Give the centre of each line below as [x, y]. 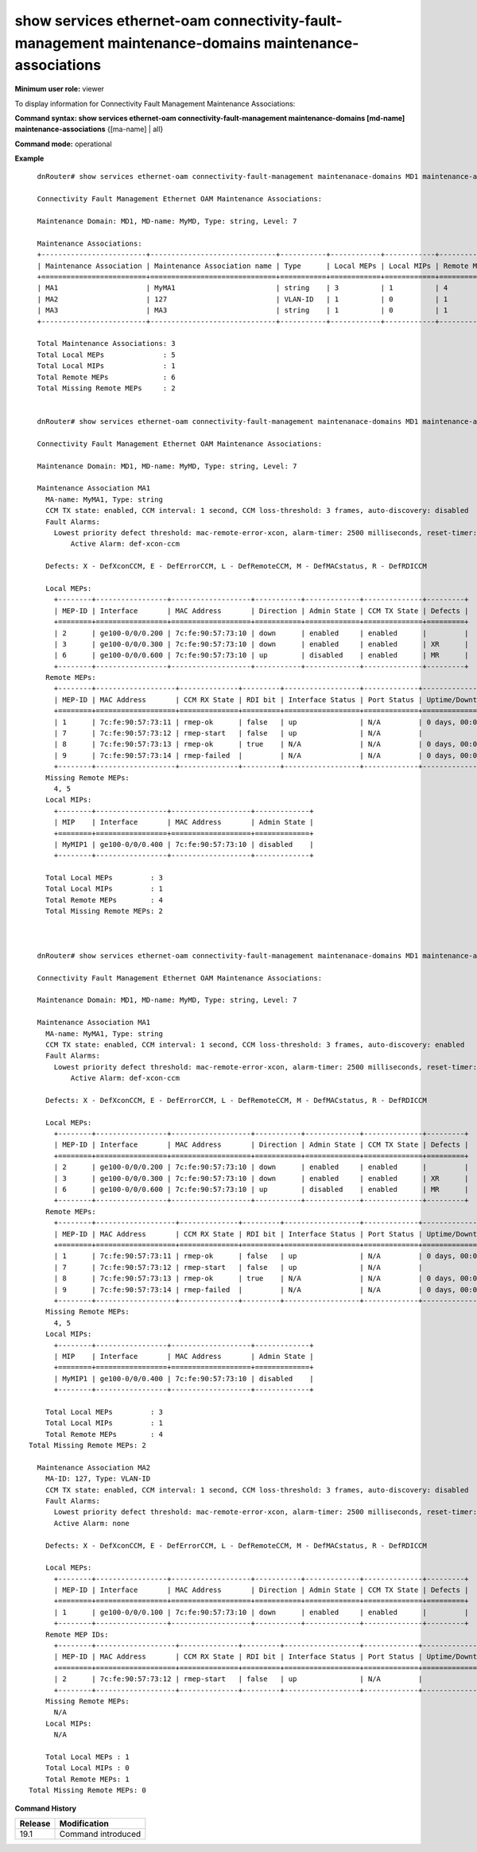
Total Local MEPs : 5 [107, 355]
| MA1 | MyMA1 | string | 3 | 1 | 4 [242, 288]
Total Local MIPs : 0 [87, 1768]
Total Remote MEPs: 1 [87, 1779]
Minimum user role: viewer [60, 89]
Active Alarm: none [92, 1523]
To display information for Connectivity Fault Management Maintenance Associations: [155, 103]
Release [35, 1823]
